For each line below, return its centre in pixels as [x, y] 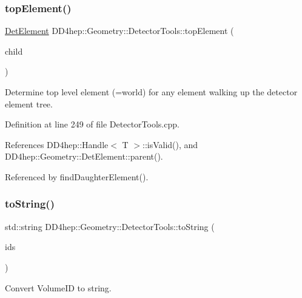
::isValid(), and [170, 144]
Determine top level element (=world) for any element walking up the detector [151, 92]
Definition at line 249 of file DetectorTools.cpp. [92, 124]
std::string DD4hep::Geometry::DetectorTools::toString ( [110, 226]
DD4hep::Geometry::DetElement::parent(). [84, 156]
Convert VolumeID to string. [58, 287]
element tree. [29, 103]
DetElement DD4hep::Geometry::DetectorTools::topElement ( [119, 31]
